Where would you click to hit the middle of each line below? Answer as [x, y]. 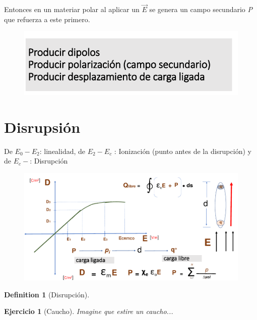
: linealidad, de [62, 151]
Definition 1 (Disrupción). [47, 294]
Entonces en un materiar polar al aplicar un [72, 9]
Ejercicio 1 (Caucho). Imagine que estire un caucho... [89, 311]
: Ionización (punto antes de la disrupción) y [183, 151]
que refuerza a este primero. [47, 19]
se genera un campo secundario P [201, 9]
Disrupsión [42, 127]
